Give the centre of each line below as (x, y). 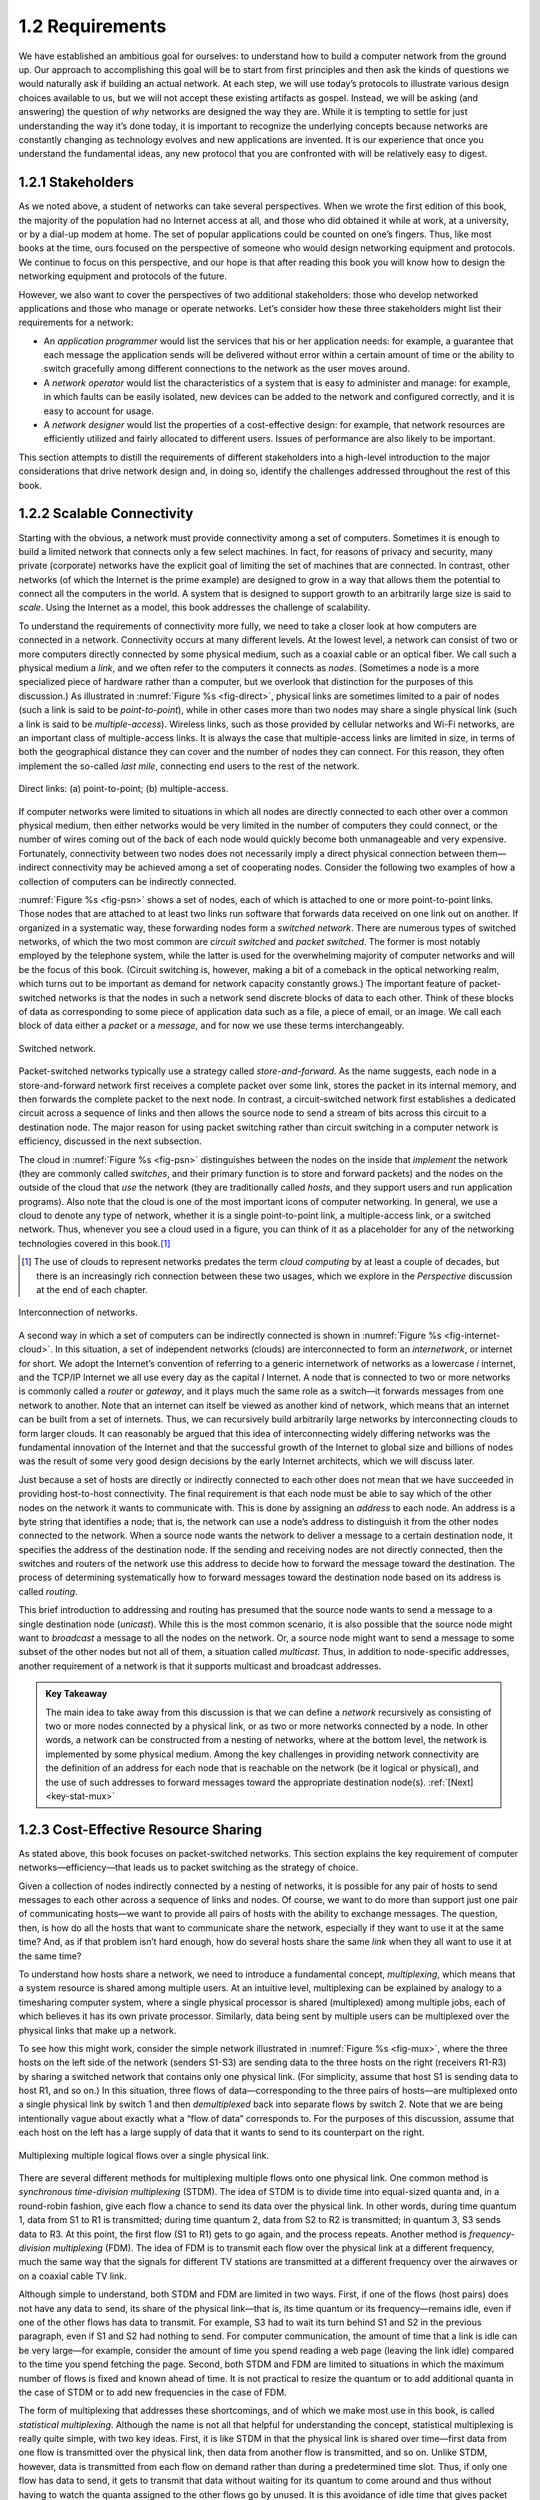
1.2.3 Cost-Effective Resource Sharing (140, 1829)
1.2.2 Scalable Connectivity (106, 513)
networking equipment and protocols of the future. (122, 276)
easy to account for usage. (99, 411)
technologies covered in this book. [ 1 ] (94, 1243)
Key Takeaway (76, 1694)
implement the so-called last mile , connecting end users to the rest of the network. (189, 766)
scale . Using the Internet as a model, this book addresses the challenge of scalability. (194, 607)
